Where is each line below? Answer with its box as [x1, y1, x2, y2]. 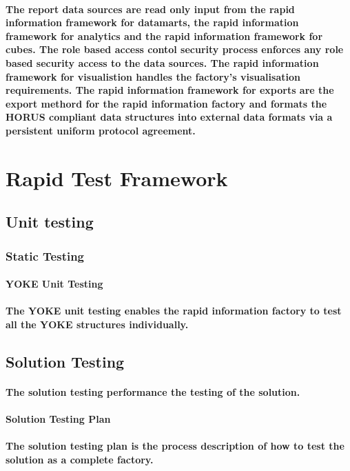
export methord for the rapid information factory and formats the [6, 96, 327, 110]
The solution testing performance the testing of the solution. [6, 384, 300, 399]
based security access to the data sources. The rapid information [6, 55, 319, 70]
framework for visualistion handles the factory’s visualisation [6, 69, 300, 83]
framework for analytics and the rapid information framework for [6, 28, 323, 43]
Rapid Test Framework [6, 163, 228, 192]
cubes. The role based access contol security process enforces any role [6, 42, 344, 57]
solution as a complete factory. [6, 452, 154, 466]
